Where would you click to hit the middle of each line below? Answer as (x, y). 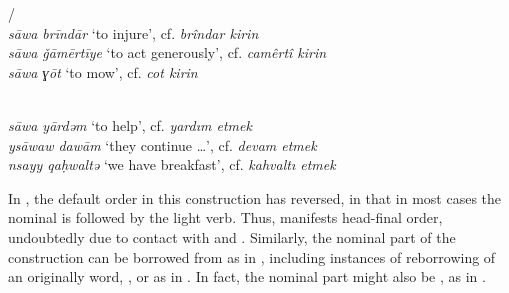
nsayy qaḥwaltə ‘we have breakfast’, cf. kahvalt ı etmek (172, 164)
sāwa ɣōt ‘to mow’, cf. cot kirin (103, 71)
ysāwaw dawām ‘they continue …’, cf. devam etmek (162, 144)
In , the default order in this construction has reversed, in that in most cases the (255, 197)
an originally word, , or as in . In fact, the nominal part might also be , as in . (247, 276)
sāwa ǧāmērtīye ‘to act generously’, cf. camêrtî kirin (167, 52)
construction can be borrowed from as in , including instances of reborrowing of (252, 256)
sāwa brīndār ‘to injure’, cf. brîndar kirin (133, 32)
